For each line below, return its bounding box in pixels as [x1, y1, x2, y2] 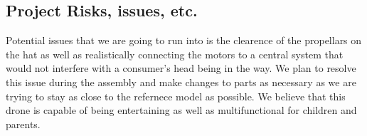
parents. [6, 116, 41, 131]
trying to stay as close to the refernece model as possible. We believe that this [6, 88, 346, 103]
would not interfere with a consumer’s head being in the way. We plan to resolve [6, 61, 356, 75]
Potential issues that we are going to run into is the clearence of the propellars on [6, 33, 362, 48]
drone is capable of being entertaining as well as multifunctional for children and [6, 103, 357, 117]
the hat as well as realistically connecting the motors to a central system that [6, 46, 344, 61]
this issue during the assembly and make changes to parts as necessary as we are [6, 74, 356, 89]
